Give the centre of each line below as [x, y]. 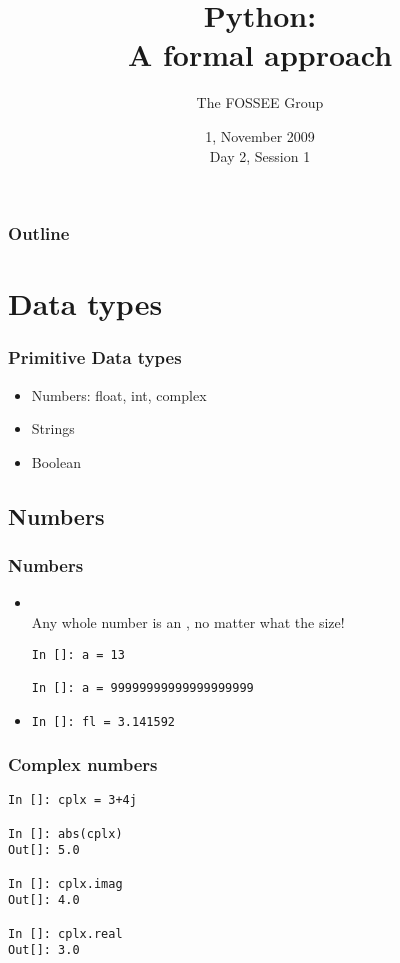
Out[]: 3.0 [44, 950]
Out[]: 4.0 [44, 900]
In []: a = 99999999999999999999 [142, 687]
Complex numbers [83, 764]
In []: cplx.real [65, 933]
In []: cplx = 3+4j [72, 800]
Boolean [56, 461]
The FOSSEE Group [260, 102]
